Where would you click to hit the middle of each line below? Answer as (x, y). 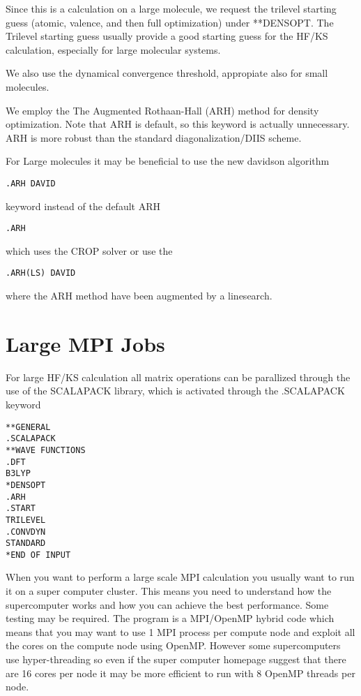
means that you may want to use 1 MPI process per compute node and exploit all (180, 631)
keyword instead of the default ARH (83, 206)
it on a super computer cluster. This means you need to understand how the (169, 591)
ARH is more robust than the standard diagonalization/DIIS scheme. (154, 137)
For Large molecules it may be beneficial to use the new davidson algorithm (168, 161)
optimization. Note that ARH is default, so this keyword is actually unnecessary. (178, 124)
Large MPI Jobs (85, 343)
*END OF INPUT (38, 555)
